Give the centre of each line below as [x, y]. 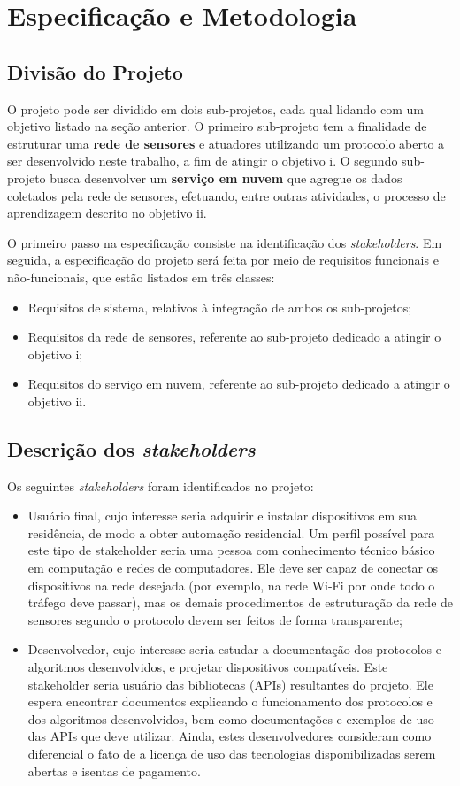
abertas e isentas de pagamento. [114, 771]
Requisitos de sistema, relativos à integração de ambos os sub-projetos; [220, 307]
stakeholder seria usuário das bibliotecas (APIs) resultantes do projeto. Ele [230, 684]
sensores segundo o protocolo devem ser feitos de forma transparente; [215, 619]
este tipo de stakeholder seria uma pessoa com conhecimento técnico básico [231, 550]
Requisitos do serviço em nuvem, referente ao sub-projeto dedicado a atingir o [239, 384]
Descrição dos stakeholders [131, 448]
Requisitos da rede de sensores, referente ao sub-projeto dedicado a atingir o [234, 337]
